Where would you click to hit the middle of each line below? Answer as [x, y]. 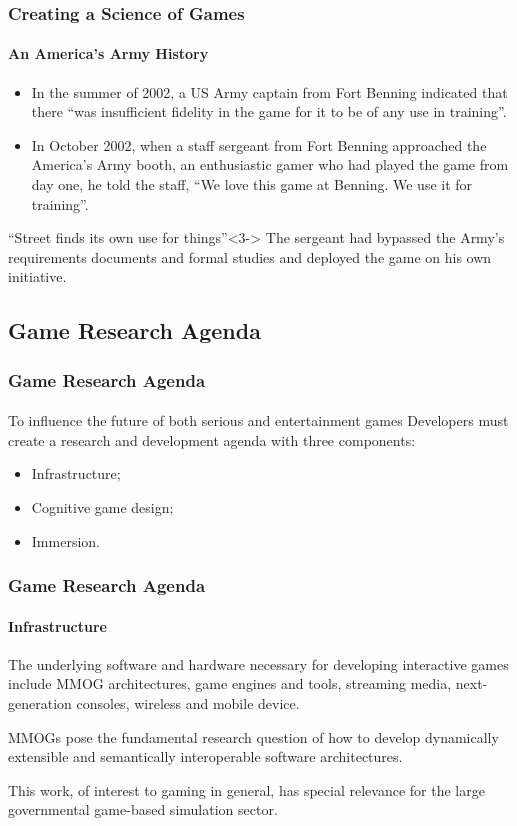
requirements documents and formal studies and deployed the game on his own [250, 256]
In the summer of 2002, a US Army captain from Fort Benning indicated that [269, 91]
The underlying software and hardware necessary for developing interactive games [258, 663]
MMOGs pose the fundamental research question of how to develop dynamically [253, 736]
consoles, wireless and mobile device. [188, 703]
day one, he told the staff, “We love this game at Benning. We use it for [252, 184]
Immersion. [65, 540]
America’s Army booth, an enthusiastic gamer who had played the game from [270, 164]
